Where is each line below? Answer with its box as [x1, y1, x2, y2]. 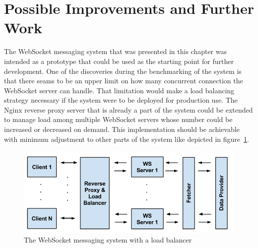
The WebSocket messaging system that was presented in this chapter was [4, 46, 227, 57]
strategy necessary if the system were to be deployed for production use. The [4, 95, 238, 105]
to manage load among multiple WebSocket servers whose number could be [4, 114, 233, 124]
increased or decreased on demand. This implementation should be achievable [4, 124, 240, 134]
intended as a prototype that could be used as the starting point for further [4, 56, 234, 66]
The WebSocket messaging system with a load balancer [24, 235, 192, 245]
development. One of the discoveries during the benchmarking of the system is [4, 65, 242, 76]
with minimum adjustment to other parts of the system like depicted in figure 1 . [4, 133, 249, 144]
